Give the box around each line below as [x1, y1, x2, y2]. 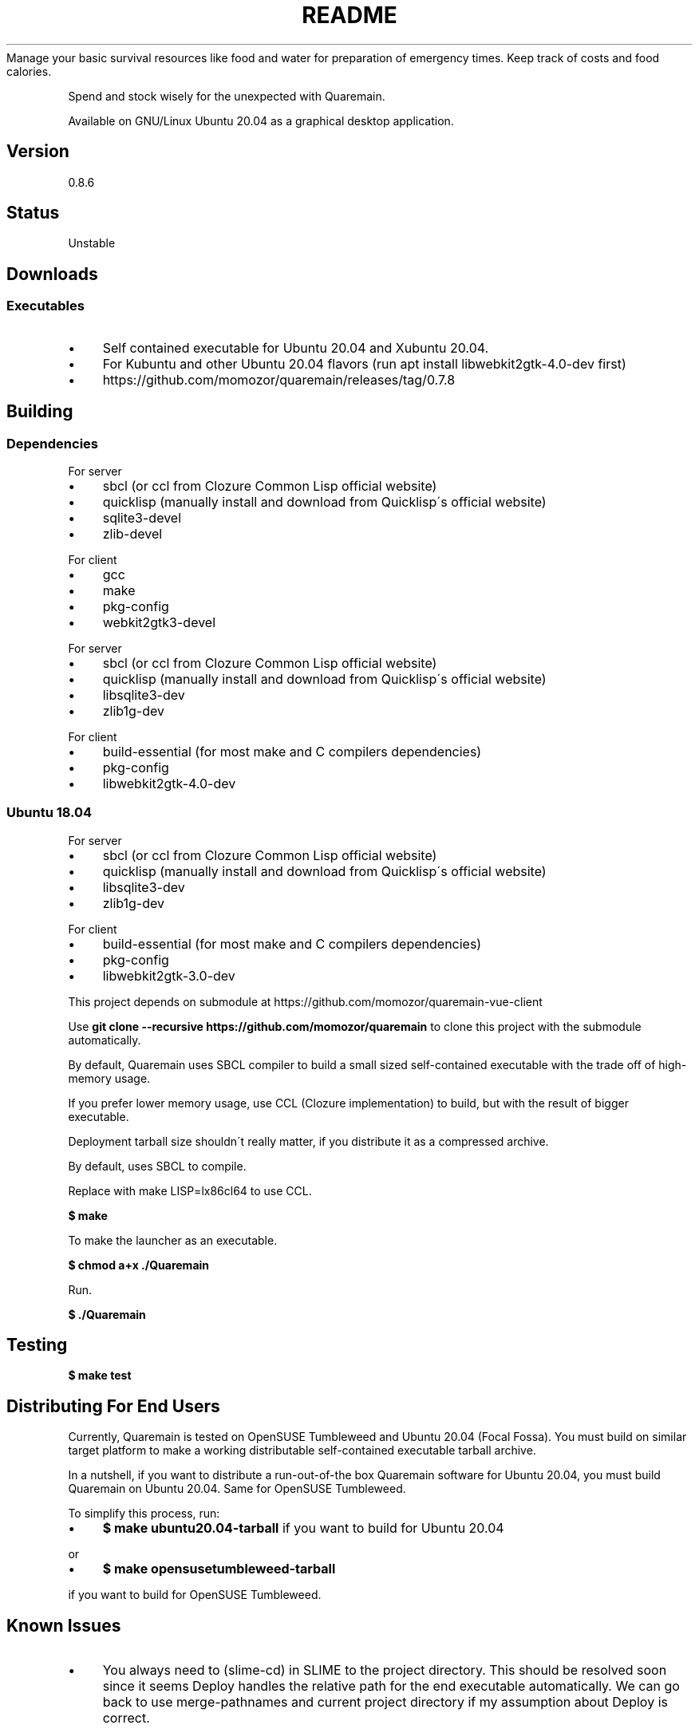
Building [6, 401, 73, 422]
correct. [102, 1710, 150, 1727]
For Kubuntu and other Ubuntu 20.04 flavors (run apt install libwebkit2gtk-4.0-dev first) [102, 355, 626, 372]
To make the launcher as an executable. [68, 1233, 278, 1247]
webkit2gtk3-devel [102, 614, 216, 630]
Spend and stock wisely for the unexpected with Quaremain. [68, 89, 385, 103]
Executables [6, 298, 85, 314]
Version [6, 141, 69, 162]
